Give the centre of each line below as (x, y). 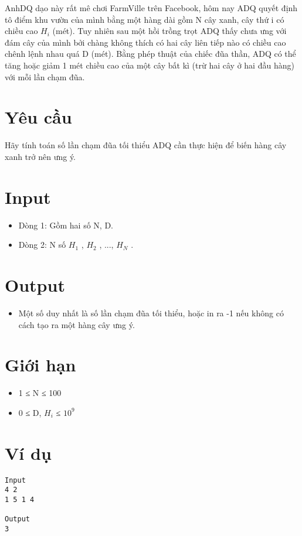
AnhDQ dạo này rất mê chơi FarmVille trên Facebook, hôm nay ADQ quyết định (151, 8)
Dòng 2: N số (42, 245)
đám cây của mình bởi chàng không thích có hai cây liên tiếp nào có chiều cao (145, 42)
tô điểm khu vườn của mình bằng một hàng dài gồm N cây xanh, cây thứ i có (145, 19)
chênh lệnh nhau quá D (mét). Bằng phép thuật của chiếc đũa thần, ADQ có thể (150, 54)
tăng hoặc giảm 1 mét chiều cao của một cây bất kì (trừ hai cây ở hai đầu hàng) (150, 65)
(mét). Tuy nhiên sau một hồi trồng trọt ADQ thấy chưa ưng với (169, 31)
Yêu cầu (38, 117)
